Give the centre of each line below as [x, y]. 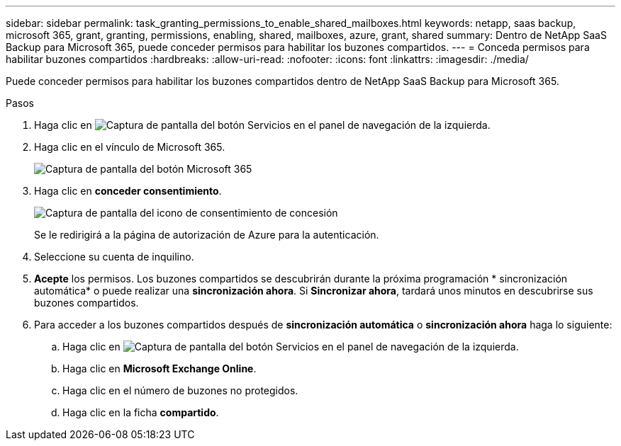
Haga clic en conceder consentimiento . [128, 191]
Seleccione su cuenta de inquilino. [114, 257]
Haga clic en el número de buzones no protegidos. [180, 390]
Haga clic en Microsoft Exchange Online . [160, 368]
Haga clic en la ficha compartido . [141, 412]
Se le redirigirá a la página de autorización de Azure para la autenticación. [207, 235]
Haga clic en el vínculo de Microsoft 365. [130, 147]
